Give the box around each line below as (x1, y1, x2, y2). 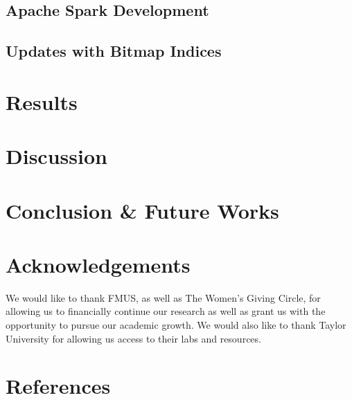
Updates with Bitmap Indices (6, 40, 222, 62)
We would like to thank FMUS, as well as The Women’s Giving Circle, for (6, 290, 321, 304)
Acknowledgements (6, 250, 191, 278)
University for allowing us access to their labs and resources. (6, 331, 261, 345)
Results (6, 87, 78, 116)
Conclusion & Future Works (6, 196, 279, 224)
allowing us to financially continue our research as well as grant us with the (6, 304, 326, 318)
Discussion (6, 142, 107, 170)
